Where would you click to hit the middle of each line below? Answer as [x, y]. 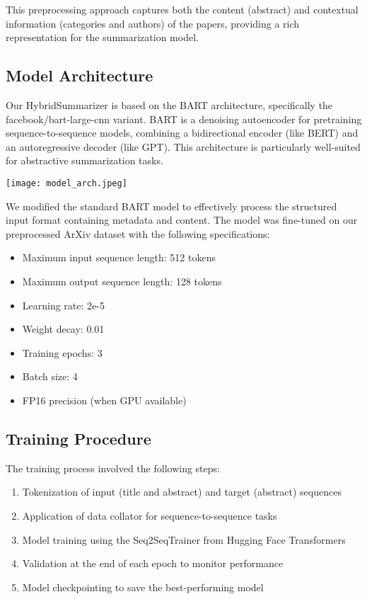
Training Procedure [78, 438]
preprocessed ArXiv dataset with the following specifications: [138, 233]
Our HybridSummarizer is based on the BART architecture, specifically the [169, 104]
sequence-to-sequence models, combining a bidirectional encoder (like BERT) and [182, 133]
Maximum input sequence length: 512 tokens [119, 257]
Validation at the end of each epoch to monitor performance [153, 563]
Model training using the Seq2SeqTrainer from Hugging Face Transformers [184, 539]
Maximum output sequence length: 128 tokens [122, 281]
